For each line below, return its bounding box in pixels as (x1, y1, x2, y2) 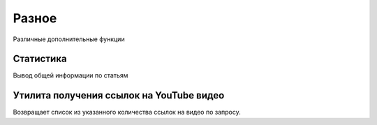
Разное (13, 10, 57, 26)
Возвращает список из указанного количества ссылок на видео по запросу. (13, 108, 241, 117)
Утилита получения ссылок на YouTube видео (13, 89, 225, 101)
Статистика (13, 53, 67, 65)
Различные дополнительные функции (13, 35, 125, 43)
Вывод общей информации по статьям (13, 71, 128, 80)
